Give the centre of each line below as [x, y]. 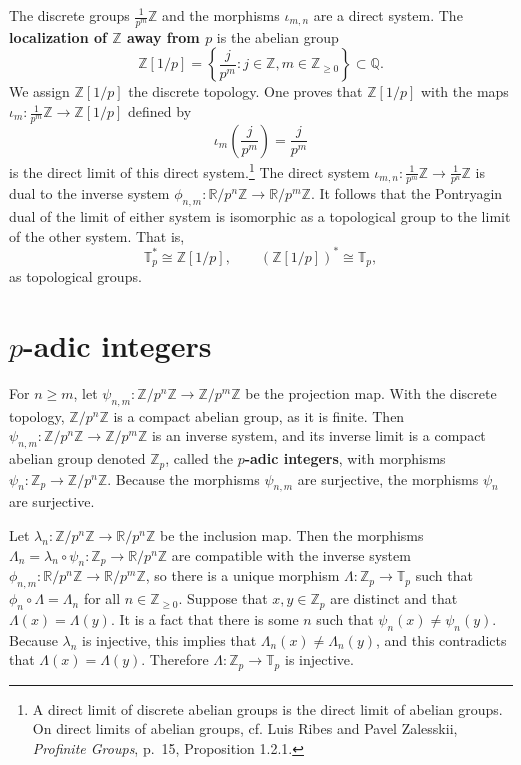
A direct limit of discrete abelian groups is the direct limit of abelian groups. [267, 708]
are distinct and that [394, 598]
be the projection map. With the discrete [371, 392]
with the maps [464, 91]
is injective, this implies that [169, 639]
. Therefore [175, 659]
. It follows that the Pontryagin [406, 193]
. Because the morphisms [183, 478]
